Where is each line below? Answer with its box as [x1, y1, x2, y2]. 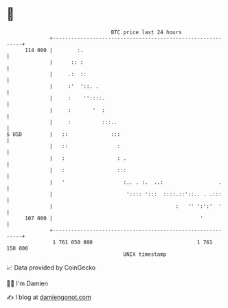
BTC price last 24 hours [111, 29, 183, 36]
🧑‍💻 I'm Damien [6, 279, 49, 287]
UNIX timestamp [123, 250, 167, 258]
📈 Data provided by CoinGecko [6, 263, 96, 272]
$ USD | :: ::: [6, 130, 121, 138]
